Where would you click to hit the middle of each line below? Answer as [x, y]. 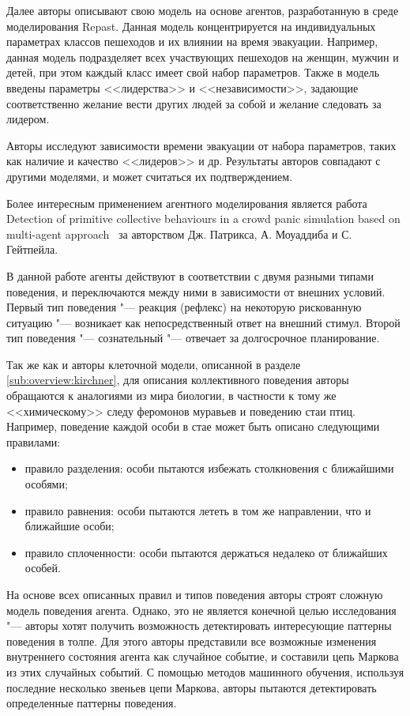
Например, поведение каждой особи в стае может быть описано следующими [193, 426]
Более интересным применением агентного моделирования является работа [187, 203]
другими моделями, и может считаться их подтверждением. [150, 176]
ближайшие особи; [70, 526]
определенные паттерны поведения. [92, 703]
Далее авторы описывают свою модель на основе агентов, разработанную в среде [203, 10]
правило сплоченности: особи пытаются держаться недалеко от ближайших [206, 552]
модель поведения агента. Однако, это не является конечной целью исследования [201, 610]
